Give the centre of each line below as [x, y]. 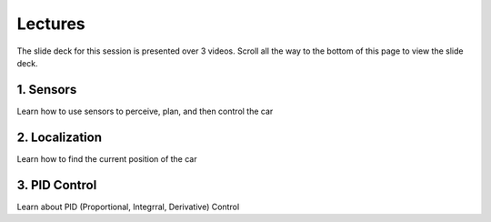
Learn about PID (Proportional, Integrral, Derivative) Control [128, 207]
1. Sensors [47, 90]
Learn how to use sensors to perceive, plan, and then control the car [145, 111]
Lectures [51, 24]
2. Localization [60, 137]
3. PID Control [57, 185]
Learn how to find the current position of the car [107, 158]
